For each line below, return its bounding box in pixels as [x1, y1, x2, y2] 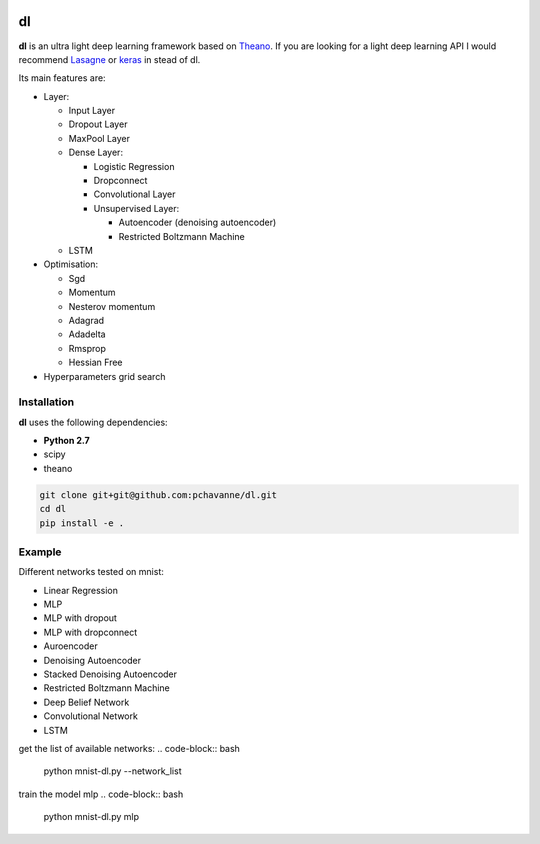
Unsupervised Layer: [93, 202, 180, 214]
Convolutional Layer [93, 188, 176, 200]
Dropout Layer [68, 118, 128, 130]
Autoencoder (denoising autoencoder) [118, 216, 277, 229]
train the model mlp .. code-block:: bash [18, 788, 184, 800]
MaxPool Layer [68, 132, 130, 144]
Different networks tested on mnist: [18, 566, 165, 578]
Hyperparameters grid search [43, 370, 166, 382]
